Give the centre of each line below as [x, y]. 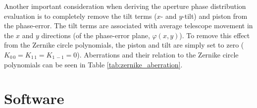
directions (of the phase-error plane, [96, 35]
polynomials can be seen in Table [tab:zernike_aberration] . [93, 64]
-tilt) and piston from [215, 16]
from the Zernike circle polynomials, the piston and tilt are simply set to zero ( [124, 45]
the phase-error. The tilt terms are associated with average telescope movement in [128, 26]
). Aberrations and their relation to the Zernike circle [158, 54]
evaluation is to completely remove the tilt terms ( [80, 16]
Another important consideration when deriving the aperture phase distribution [125, 6]
